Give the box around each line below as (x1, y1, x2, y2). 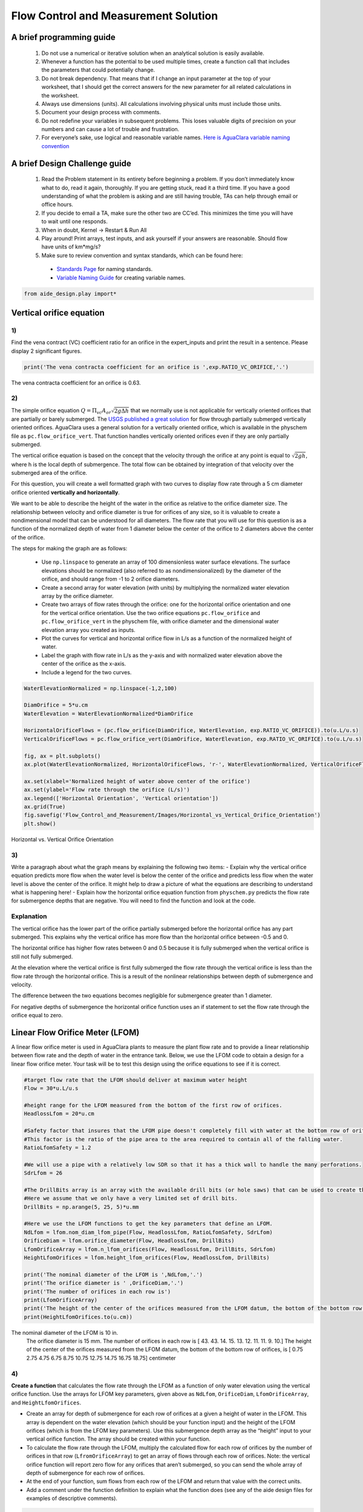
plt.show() (24, 820, 56, 827)
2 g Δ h (114, 407, 129, 414)
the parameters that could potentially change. (41, 67, 155, 74)
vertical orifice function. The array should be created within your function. (26, 1435, 211, 1442)
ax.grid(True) (24, 803, 66, 810)
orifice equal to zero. (11, 1012, 63, 1019)
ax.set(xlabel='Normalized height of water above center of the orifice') (24, 778, 251, 784)
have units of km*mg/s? (41, 243, 101, 250)
